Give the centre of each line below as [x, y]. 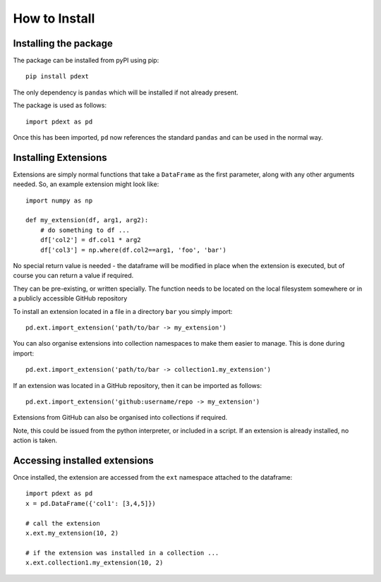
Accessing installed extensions [84, 460]
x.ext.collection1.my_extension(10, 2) [95, 563]
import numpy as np [59, 200]
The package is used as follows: [60, 105]
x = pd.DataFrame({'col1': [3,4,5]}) [91, 503]
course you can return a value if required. [73, 276]
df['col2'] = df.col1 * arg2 [90, 240]
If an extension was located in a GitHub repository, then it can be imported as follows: [138, 385]
